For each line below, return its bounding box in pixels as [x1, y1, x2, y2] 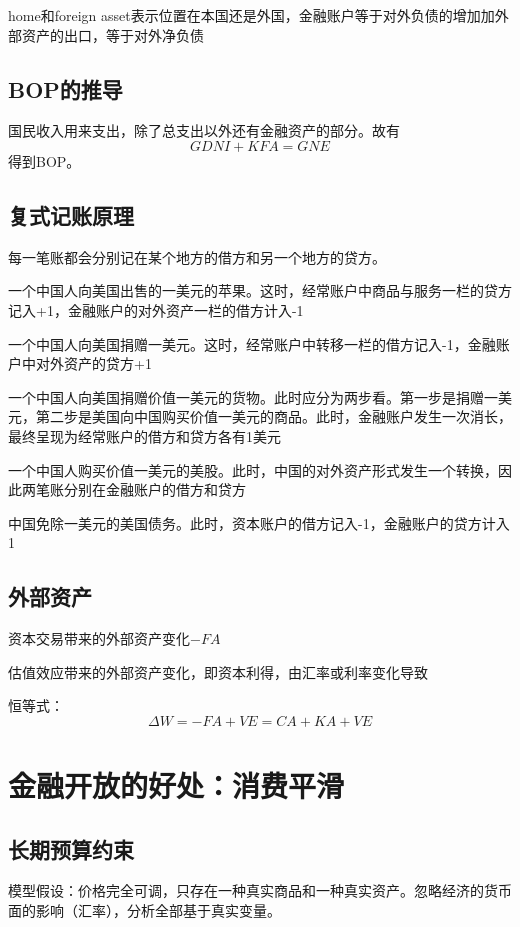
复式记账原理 [8, 199, 134, 230]
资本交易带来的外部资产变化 [8, 628, 190, 649]
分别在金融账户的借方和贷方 [63, 479, 246, 500]
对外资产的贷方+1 [35, 353, 152, 374]
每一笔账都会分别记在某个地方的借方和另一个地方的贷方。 [8, 246, 386, 267]
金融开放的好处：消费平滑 [8, 765, 345, 806]
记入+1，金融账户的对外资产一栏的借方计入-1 [8, 299, 304, 320]
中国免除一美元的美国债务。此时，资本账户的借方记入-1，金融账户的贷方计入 [8, 512, 510, 533]
